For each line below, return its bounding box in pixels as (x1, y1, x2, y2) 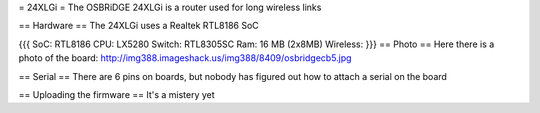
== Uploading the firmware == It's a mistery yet (18, 88, 215, 100)
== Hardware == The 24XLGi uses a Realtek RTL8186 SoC (18, 20, 259, 32)
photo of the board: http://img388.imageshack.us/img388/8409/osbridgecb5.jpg (18, 52, 352, 64)
